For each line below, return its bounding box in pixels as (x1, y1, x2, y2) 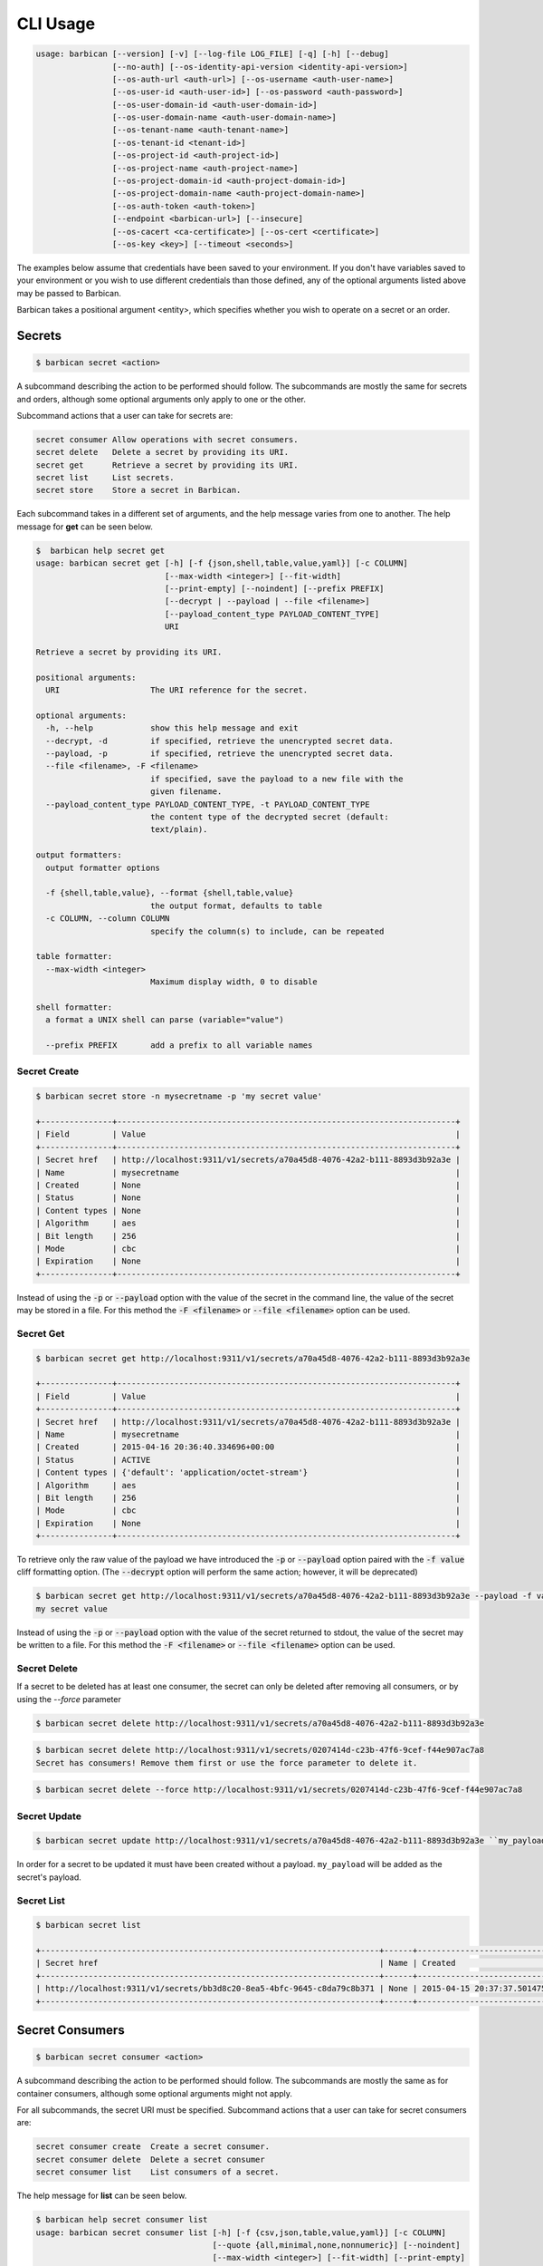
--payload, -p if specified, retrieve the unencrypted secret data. (45, 749, 394, 759)
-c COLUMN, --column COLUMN (45, 914, 170, 924)
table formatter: (35, 952, 113, 962)
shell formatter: (35, 1002, 113, 1012)
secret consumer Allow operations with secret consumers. (35, 434, 299, 444)
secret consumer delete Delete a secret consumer (35, 2154, 266, 2164)
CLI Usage (16, 14, 95, 34)
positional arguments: (35, 672, 137, 683)
